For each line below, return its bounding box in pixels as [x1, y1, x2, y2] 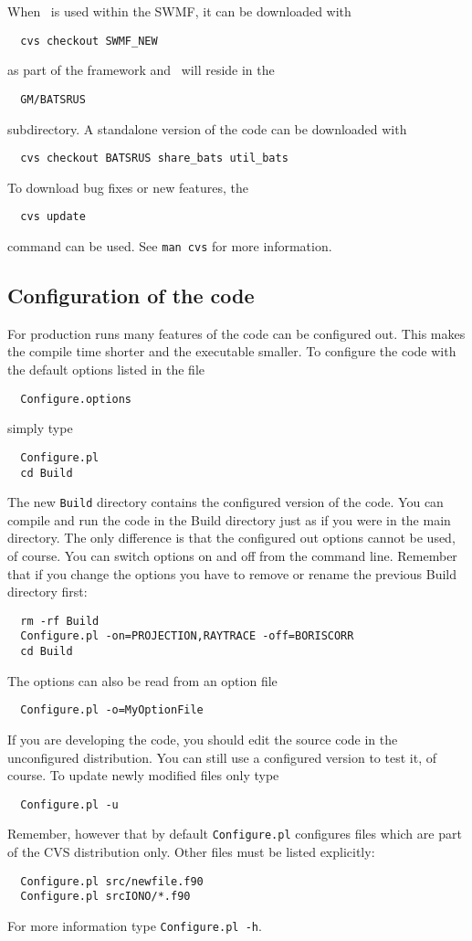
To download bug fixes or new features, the [7, 177, 248, 196]
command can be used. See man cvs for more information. [7, 237, 332, 255]
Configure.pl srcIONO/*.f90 [20, 890, 191, 904]
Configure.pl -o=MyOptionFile [20, 703, 204, 717]
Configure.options [20, 392, 132, 406]
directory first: [7, 582, 88, 601]
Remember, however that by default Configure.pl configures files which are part [7, 824, 462, 843]
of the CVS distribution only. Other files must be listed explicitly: [7, 842, 375, 862]
